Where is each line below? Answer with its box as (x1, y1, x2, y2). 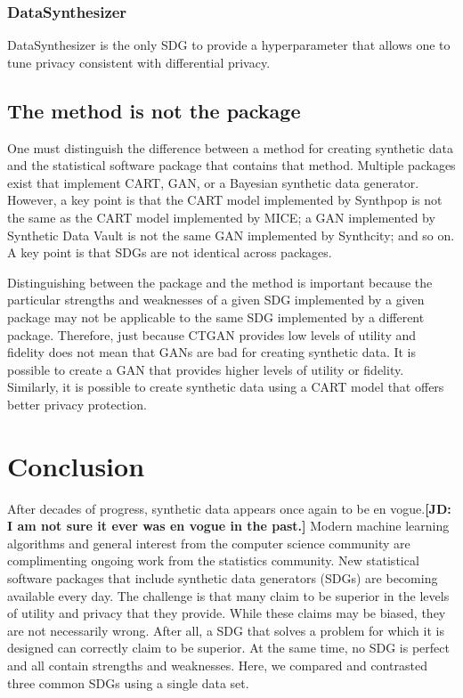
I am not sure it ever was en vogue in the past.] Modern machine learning (7, 516, 450, 535)
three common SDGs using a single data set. (7, 673, 249, 692)
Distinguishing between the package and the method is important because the (7, 272, 433, 291)
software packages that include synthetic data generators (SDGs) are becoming (7, 569, 438, 588)
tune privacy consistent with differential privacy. (7, 53, 271, 71)
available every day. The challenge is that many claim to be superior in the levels (7, 586, 450, 605)
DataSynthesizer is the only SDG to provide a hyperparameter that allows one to (7, 36, 451, 54)
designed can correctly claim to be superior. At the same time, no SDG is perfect (7, 638, 450, 657)
